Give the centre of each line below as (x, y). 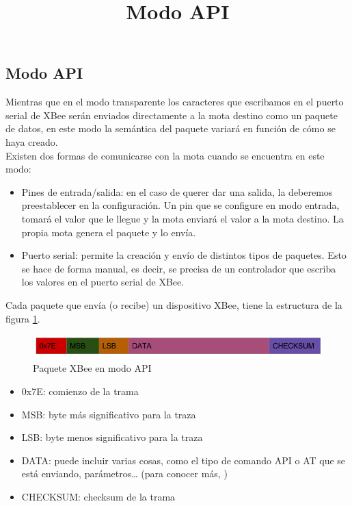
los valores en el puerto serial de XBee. (103, 282)
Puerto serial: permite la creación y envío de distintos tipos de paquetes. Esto (184, 255)
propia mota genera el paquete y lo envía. (109, 232)
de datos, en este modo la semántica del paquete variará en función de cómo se (171, 128)
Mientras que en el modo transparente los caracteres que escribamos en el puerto (175, 102)
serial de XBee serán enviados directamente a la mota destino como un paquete (172, 115)
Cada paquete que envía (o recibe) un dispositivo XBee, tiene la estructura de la (174, 304)
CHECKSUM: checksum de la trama (98, 496)
